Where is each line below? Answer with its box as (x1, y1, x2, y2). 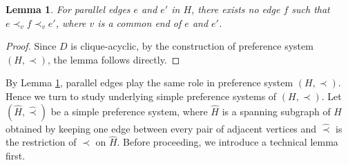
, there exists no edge (191, 2, 280, 16)
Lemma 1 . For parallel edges (6, 2, 130, 16)
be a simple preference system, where (50, 104, 208, 118)
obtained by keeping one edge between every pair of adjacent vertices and (6, 121, 317, 135)
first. (6, 148, 26, 162)
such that (291, 2, 330, 16)
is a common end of (97, 15, 182, 30)
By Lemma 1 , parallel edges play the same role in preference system (6, 75, 293, 90)
